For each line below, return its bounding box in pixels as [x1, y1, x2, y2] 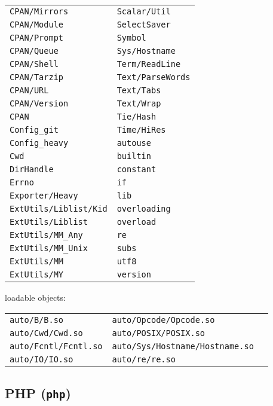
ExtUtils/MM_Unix [10, 243, 88, 253]
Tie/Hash [116, 112, 157, 121]
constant [116, 164, 157, 174]
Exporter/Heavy [10, 191, 78, 200]
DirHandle [10, 164, 54, 174]
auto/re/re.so [112, 354, 176, 364]
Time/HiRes [116, 125, 166, 135]
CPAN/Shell [10, 59, 59, 69]
